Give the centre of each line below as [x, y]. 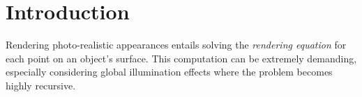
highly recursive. [41, 85]
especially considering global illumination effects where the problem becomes [169, 72]
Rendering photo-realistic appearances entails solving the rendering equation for [176, 45]
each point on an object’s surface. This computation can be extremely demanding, [181, 58]
